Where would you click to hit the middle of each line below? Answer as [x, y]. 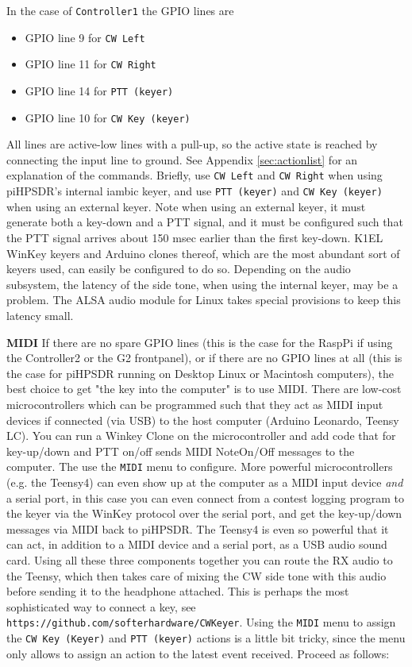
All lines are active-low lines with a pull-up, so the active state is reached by [192, 144]
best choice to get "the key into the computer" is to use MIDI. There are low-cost [204, 389]
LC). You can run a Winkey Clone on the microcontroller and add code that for [201, 436]
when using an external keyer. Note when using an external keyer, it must [186, 206]
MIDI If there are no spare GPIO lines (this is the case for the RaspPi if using [200, 342]
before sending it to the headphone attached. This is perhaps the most [178, 591]
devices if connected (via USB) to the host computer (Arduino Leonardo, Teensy [203, 420]
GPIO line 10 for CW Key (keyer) [108, 117]
